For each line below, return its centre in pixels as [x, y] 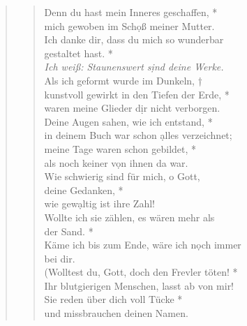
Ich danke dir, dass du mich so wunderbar [134, 39]
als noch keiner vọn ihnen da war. [116, 162]
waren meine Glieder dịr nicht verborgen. [132, 108]
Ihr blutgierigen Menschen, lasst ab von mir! [139, 285]
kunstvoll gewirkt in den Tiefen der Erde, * [137, 94]
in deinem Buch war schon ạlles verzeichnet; [138, 135]
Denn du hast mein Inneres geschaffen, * [131, 12]
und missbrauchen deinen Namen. [116, 313]
